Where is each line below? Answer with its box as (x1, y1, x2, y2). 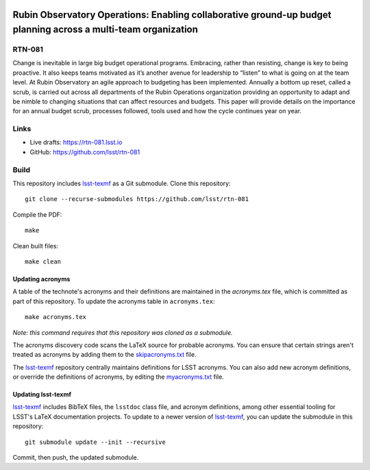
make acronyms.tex (25, 313, 87, 321)
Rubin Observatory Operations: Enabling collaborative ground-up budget (12, 9, 332, 21)
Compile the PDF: (12, 210, 62, 219)
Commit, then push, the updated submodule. (12, 454, 139, 462)
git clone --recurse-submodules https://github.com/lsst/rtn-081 (25, 196, 249, 203)
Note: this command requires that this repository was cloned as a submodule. (12, 328, 233, 336)
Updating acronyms (12, 274, 71, 283)
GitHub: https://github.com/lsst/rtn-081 (29, 148, 140, 156)
